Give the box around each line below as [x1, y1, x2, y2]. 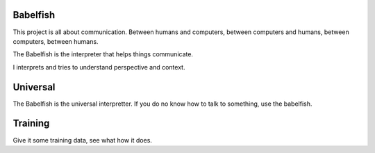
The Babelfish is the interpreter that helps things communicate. [12, 50, 194, 58]
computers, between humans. [12, 37, 99, 45]
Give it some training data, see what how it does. [12, 136, 153, 144]
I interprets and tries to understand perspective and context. [12, 63, 185, 71]
